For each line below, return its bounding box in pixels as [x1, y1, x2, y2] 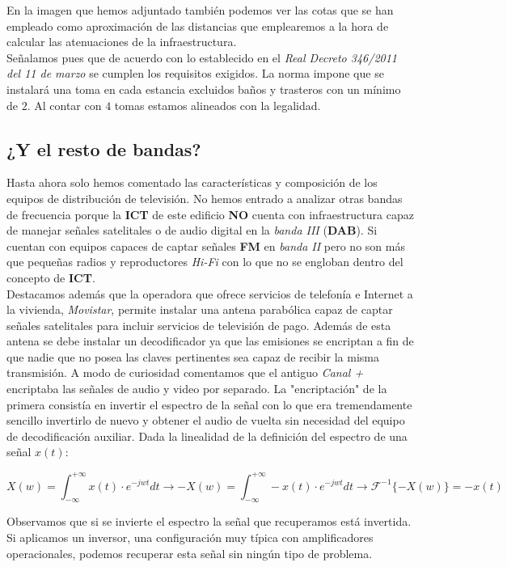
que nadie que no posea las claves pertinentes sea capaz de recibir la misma [6, 348, 379, 365]
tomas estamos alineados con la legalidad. [114, 96, 321, 113]
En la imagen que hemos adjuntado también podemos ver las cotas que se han [6, 2, 394, 18]
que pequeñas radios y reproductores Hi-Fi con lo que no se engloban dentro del [6, 253, 403, 270]
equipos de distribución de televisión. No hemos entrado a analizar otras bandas [6, 189, 403, 206]
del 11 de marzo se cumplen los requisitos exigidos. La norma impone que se [6, 65, 384, 82]
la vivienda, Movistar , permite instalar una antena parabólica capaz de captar [6, 301, 393, 318]
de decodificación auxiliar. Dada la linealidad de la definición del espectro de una [6, 427, 408, 444]
